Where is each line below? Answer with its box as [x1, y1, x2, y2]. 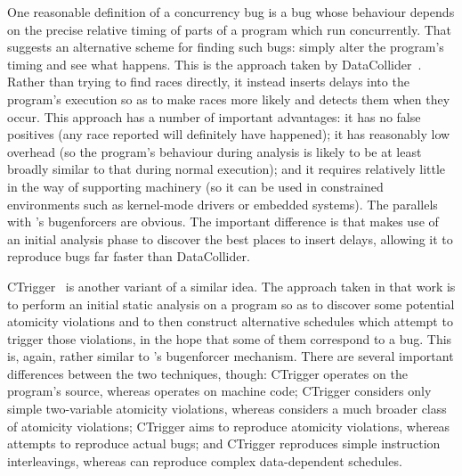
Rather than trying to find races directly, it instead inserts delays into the [7, 72, 409, 91]
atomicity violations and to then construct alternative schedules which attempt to [7, 312, 453, 331]
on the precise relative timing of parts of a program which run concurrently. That [7, 20, 452, 38]
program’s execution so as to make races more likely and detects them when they [7, 89, 450, 108]
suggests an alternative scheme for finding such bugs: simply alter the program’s [7, 37, 444, 56]
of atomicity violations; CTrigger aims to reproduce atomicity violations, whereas [7, 416, 450, 435]
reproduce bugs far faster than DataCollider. [7, 247, 250, 266]
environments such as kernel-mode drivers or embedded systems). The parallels [7, 194, 438, 213]
